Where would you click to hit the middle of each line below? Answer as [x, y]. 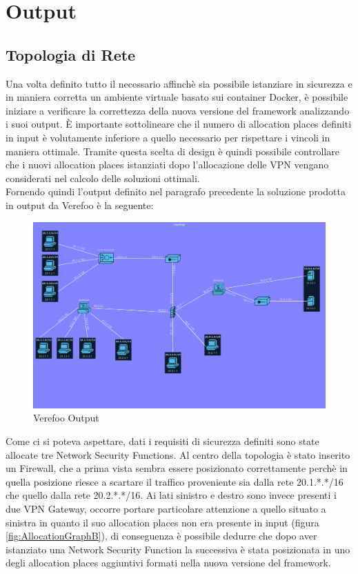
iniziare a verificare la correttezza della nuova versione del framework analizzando [178, 110]
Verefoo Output [66, 418]
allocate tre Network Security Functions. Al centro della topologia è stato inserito [178, 454]
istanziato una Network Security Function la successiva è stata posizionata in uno [178, 549]
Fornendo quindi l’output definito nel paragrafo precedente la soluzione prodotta [176, 191]
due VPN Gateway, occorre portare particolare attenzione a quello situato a [166, 509]
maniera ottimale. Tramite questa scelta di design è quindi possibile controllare [172, 151]
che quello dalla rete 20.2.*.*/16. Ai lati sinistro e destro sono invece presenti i [171, 495]
